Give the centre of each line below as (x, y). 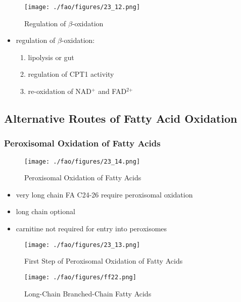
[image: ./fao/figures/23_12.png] (82, 7)
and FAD (112, 91)
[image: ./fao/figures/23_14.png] (82, 161)
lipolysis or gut (51, 57)
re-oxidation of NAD (60, 91)
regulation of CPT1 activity (71, 74)
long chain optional (45, 211)
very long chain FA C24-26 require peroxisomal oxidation (104, 194)
